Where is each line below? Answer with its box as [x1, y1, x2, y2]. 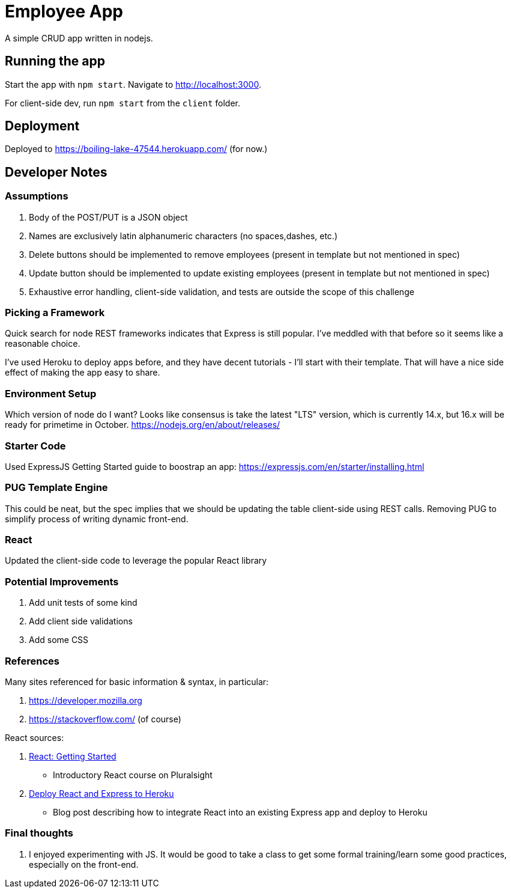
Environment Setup [5, 387, 97, 400]
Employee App [5, 1, 124, 22]
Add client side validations [29, 616, 133, 627]
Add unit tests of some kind [29, 597, 138, 608]
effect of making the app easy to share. [5, 367, 160, 378]
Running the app [5, 53, 105, 69]
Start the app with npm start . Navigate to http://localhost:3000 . [5, 79, 261, 90]
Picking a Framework [5, 306, 105, 319]
